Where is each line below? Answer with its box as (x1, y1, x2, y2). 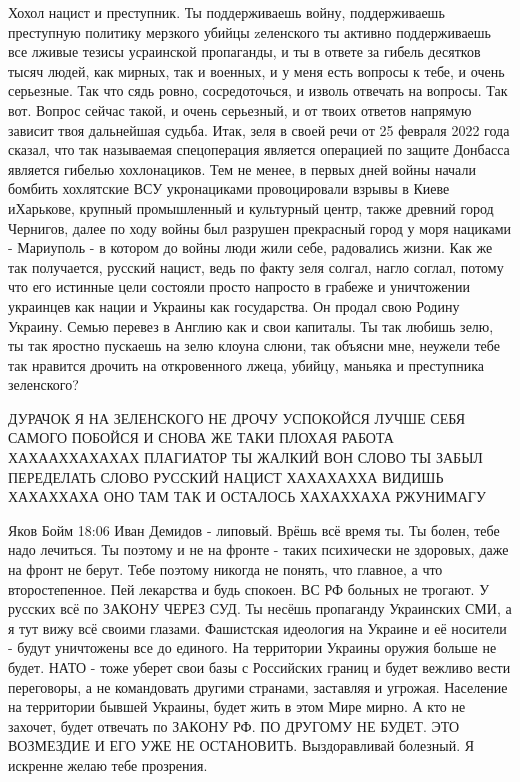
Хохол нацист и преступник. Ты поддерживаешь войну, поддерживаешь (8, 2, 445, 22)
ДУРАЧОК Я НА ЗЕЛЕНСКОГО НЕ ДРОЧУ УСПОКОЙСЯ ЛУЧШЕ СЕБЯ (8, 407, 466, 428)
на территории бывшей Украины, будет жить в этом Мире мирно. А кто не (8, 696, 466, 717)
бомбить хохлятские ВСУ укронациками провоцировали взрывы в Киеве (8, 178, 450, 199)
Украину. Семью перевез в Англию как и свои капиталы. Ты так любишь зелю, (8, 315, 494, 336)
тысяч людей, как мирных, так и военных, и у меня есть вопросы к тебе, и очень (8, 60, 505, 81)
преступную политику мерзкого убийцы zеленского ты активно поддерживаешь (8, 21, 491, 42)
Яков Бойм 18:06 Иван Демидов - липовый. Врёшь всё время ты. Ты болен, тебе (8, 519, 500, 540)
